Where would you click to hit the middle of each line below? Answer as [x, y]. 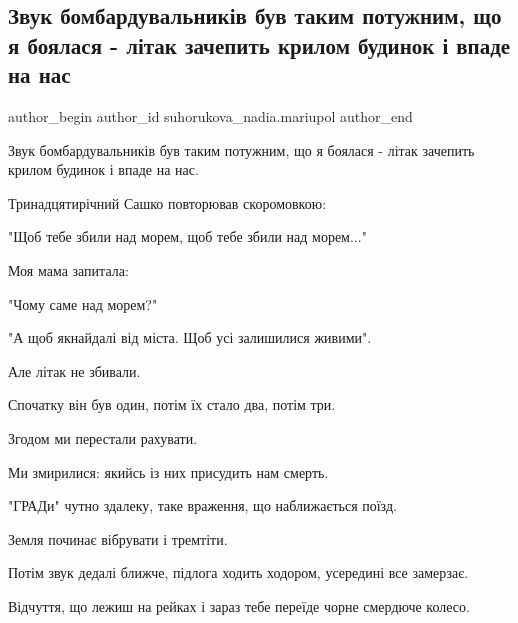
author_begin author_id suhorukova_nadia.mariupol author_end [210, 115]
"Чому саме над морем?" [83, 303]
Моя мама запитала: [68, 269]
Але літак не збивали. [74, 370]
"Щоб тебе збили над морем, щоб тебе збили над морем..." [187, 236]
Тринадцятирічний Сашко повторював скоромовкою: [167, 202]
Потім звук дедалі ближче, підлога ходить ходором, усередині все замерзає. [238, 572]
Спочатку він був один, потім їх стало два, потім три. [172, 404]
